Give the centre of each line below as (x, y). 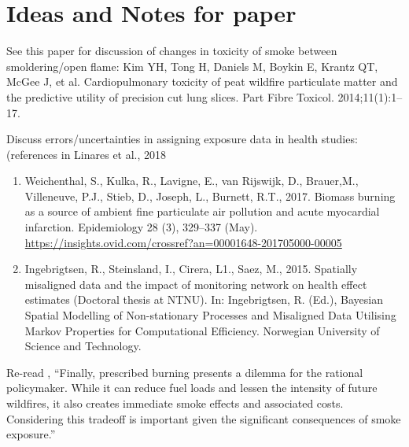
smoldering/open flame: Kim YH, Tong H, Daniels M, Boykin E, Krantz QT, (192, 66)
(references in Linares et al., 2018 (87, 154)
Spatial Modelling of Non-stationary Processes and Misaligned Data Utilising (210, 315)
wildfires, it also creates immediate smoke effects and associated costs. (175, 403)
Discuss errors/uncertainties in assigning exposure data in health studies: (182, 139)
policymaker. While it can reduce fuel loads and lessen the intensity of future (192, 388)
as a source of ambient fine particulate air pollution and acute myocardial (202, 211)
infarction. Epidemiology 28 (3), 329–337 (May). (141, 227)
